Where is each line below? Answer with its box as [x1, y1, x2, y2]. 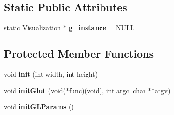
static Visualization [4, 22, 61, 33]
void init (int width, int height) [4, 69, 98, 79]
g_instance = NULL [69, 22, 135, 33]
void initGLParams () [4, 101, 74, 112]
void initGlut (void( [4, 85, 66, 95]
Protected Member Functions [4, 46, 154, 61]
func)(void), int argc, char [69, 85, 146, 95]
